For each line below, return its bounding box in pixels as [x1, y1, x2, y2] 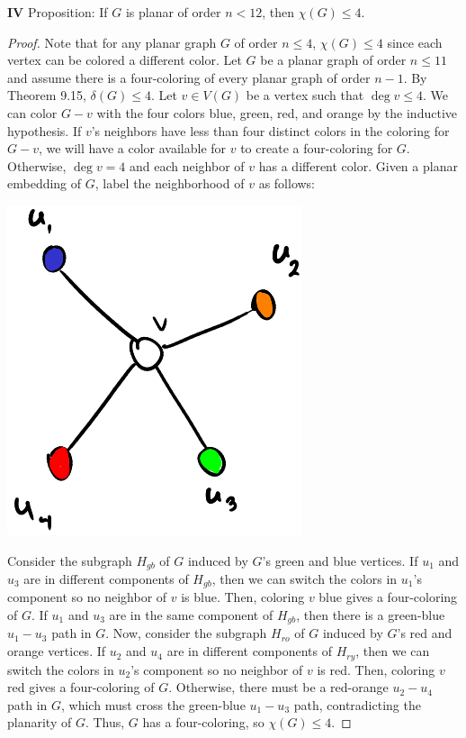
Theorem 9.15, [7, 86, 86, 105]
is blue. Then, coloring [181, 588, 305, 606]
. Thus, [85, 713, 125, 732]
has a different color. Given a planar [258, 156, 458, 175]
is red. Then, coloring [317, 660, 435, 679]
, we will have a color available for [38, 139, 227, 158]
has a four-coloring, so [142, 713, 264, 732]
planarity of [7, 713, 72, 732]
